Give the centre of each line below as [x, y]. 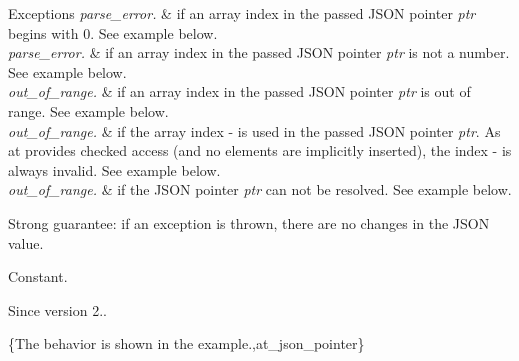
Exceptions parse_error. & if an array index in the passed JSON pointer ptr [242, 13]
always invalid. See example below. [114, 169]
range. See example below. [88, 110]
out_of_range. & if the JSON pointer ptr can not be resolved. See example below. [260, 189]
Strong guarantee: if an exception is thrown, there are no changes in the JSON [249, 222]
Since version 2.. [57, 309]
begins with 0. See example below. [113, 32]
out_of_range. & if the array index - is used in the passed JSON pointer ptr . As [254, 130]
